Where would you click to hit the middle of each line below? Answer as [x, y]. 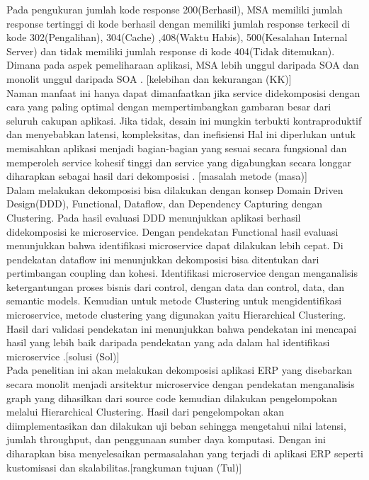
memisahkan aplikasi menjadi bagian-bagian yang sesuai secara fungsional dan [177, 148]
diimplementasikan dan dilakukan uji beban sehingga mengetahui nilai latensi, [176, 425]
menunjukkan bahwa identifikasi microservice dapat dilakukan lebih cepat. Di [175, 245]
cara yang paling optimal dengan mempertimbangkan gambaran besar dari [169, 107]
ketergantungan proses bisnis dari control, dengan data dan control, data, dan [175, 286]
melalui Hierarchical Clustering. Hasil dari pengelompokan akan [145, 412]
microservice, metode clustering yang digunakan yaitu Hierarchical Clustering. [176, 315]
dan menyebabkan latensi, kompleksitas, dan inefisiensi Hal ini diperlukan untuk [181, 134]
